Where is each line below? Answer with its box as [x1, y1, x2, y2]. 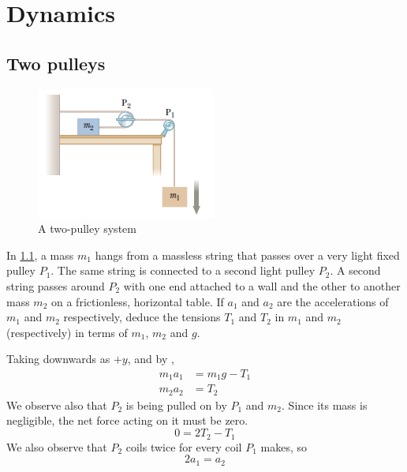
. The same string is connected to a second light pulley [50, 262, 316, 279]
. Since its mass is [282, 396, 368, 413]
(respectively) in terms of [6, 324, 128, 340]
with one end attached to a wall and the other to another [123, 277, 401, 294]
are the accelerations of [277, 293, 389, 309]
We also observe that [6, 438, 107, 455]
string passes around [6, 277, 105, 294]
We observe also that [6, 396, 107, 413]
